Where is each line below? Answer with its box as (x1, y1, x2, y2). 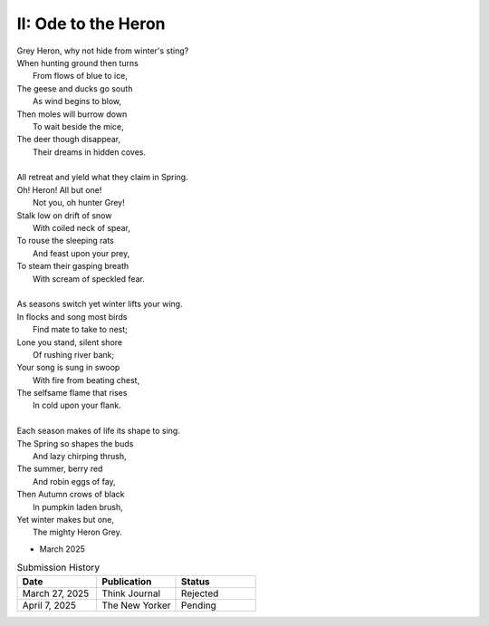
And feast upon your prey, (33, 247, 130, 258)
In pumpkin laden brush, (33, 501, 123, 512)
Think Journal (101, 587, 161, 600)
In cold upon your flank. (33, 400, 121, 411)
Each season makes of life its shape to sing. (16, 426, 180, 437)
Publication (101, 575, 152, 588)
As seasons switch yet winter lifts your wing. (16, 299, 183, 310)
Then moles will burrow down (16, 109, 128, 120)
